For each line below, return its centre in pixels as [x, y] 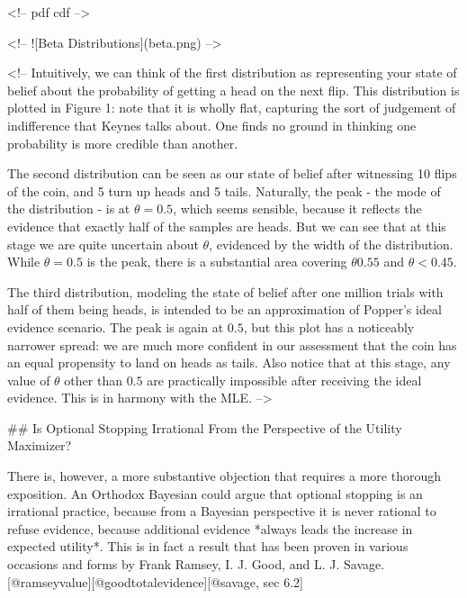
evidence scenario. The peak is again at [116, 326]
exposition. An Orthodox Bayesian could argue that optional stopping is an [215, 493]
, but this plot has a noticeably [329, 326]
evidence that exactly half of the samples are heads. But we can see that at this [227, 226]
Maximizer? [40, 445]
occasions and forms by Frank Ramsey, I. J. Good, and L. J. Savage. [196, 564]
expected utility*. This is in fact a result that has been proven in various [208, 546]
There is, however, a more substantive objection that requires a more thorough [225, 476]
